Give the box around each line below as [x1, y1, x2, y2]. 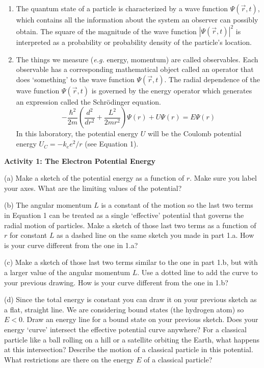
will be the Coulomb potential [148, 128, 242, 139]
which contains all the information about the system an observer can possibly [16, 14, 258, 24]
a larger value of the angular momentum [4, 267, 130, 277]
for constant [9, 230, 47, 240]
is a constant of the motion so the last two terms [101, 200, 253, 210]
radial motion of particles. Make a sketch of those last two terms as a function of [4, 219, 256, 230]
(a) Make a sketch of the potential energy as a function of [4, 173, 184, 183]
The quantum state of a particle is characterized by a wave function [16, 3, 228, 13]
